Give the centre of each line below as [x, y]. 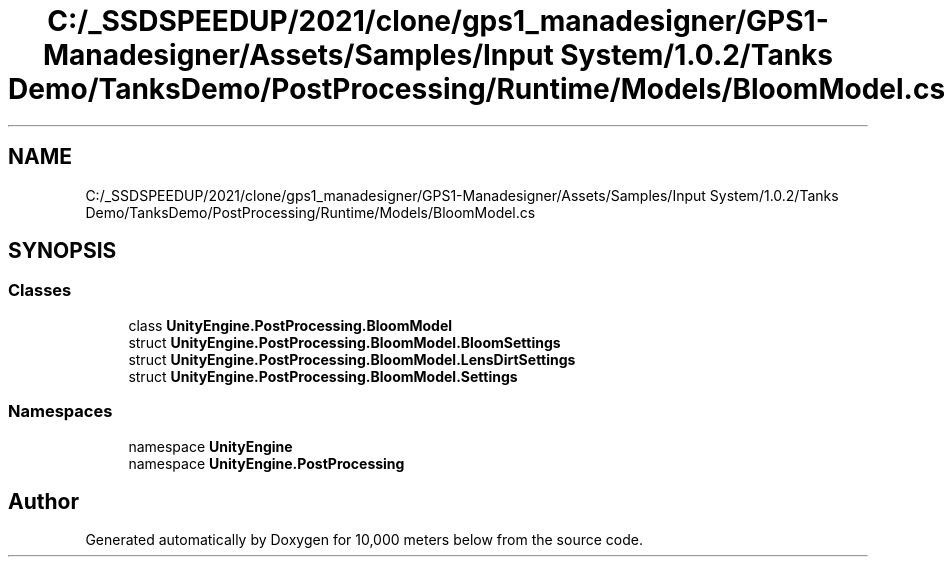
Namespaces [60, 411]
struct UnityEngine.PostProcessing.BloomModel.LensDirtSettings [352, 359]
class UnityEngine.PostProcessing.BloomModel [290, 325]
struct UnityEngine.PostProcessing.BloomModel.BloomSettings [344, 342]
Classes [40, 290]
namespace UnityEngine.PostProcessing [266, 463]
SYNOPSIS [62, 251]
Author [43, 501]
